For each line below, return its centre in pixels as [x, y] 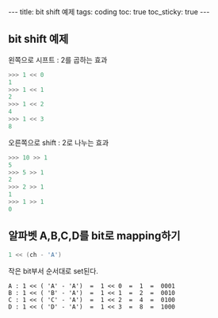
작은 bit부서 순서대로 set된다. [54, 270]
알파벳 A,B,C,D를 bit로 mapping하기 [94, 236]
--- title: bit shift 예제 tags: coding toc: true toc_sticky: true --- [109, 12]
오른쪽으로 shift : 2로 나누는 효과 [59, 142]
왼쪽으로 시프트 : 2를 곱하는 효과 [58, 59]
